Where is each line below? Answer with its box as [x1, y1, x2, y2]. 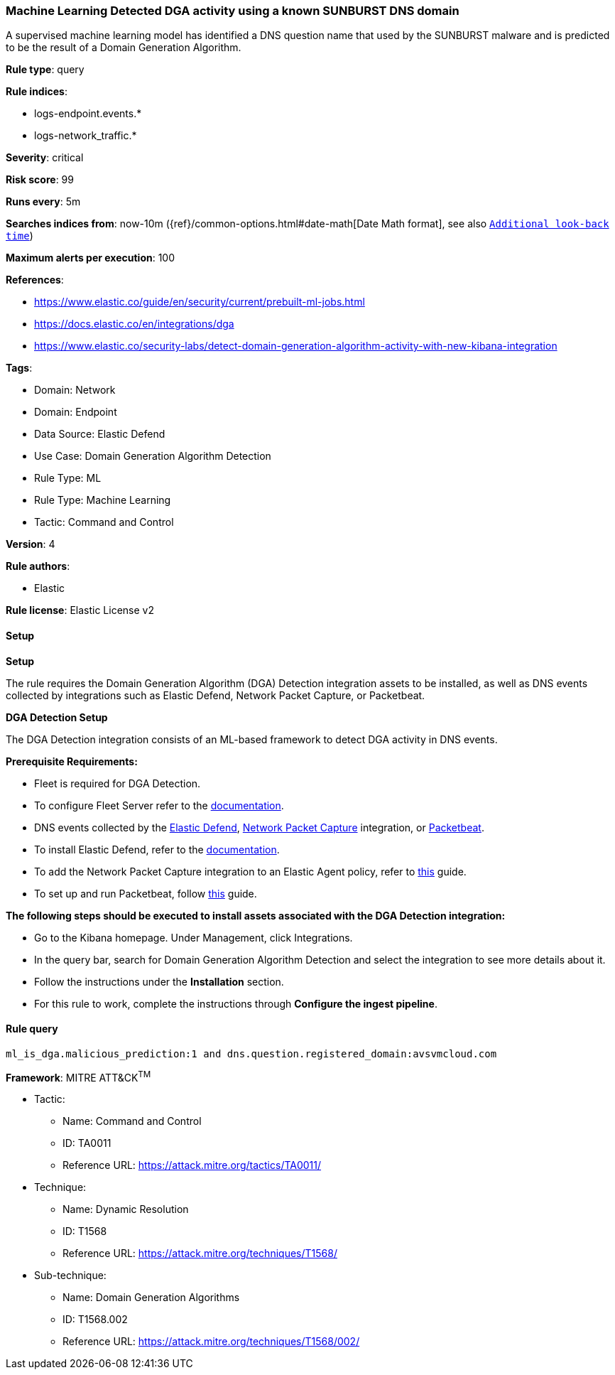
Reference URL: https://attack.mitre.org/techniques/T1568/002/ [62, 1335, 360, 1348]
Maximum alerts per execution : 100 [6, 252, 175, 264]
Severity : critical [6, 151, 84, 164]
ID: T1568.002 [62, 1313, 128, 1326]
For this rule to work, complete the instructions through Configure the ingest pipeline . [34, 997, 437, 1010]
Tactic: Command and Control [34, 516, 174, 529]
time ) [6, 230, 33, 242]
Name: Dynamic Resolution [62, 1203, 189, 1216]
